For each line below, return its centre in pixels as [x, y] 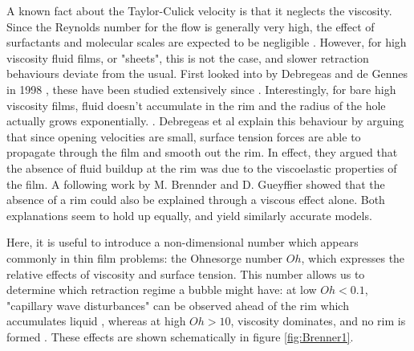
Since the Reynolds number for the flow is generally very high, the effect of [191, 26]
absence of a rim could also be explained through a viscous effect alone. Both [196, 200]
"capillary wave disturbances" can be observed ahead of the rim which [178, 305]
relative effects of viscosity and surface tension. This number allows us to [186, 273]
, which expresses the [353, 257]
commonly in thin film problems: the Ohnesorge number [145, 257]
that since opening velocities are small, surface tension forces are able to [184, 136]
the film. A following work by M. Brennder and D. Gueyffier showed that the [196, 184]
